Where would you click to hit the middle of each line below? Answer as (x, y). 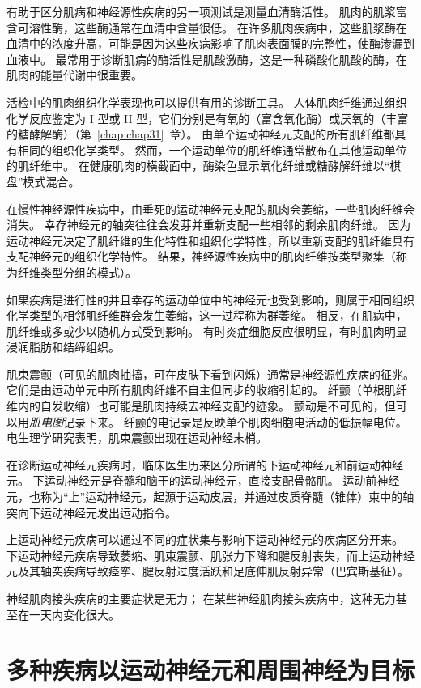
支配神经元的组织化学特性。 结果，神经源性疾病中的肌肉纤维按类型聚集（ (201, 256)
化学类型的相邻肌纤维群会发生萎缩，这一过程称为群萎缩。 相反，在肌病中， (207, 315)
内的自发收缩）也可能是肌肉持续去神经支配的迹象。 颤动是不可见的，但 (206, 406)
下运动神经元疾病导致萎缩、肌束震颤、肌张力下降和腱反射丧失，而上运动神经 (210, 555)
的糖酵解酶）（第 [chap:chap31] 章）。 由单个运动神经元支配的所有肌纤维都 (201, 134)
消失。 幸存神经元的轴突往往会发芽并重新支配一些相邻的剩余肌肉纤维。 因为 (209, 225)
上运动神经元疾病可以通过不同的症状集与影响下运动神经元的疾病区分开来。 (205, 539)
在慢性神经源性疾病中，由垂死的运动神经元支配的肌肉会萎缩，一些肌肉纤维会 (210, 208)
